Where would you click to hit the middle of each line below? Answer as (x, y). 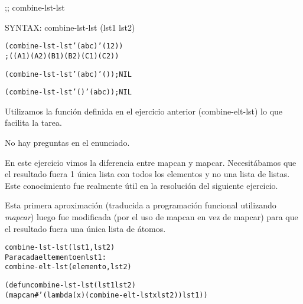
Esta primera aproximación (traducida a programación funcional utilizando (141, 205)
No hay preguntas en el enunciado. (67, 142)
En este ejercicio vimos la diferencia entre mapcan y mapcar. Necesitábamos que (151, 162)
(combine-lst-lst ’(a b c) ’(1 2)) (64, 46)
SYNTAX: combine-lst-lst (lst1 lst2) (70, 27)
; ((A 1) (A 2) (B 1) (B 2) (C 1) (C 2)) (62, 56)
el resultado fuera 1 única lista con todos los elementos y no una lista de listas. (147, 174)
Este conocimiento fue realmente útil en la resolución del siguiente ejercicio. (141, 185)
